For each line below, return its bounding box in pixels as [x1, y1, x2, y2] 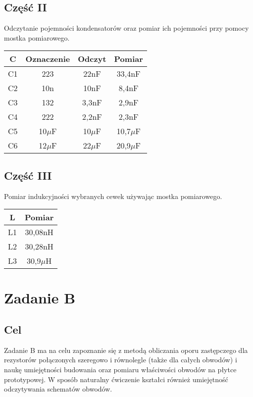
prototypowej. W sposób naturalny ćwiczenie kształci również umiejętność [4, 374, 228, 384]
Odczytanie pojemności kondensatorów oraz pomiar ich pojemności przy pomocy [4, 23, 249, 33]
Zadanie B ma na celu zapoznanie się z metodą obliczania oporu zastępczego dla [4, 345, 248, 355]
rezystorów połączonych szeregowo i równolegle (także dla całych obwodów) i [4, 354, 237, 365]
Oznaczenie [25, 53, 70, 65]
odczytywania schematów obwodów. [4, 384, 112, 394]
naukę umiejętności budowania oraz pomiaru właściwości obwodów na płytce [4, 364, 237, 374]
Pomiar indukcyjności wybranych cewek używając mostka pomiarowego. [4, 191, 222, 201]
